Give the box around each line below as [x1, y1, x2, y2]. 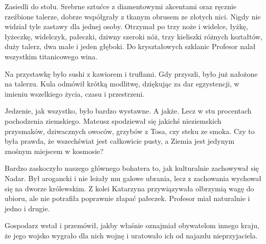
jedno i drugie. [5, 203, 50, 213]
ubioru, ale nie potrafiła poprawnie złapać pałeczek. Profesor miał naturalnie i [5, 193, 250, 204]
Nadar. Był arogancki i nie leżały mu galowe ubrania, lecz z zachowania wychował [5, 172, 262, 183]
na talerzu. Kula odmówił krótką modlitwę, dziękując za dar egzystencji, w [5, 78, 239, 89]
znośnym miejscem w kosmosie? [5, 145, 104, 156]
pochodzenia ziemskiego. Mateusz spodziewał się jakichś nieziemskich [5, 115, 221, 126]
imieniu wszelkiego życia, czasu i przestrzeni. [5, 88, 145, 99]
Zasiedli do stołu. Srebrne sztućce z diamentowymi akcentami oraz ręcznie [5, 1, 237, 11]
